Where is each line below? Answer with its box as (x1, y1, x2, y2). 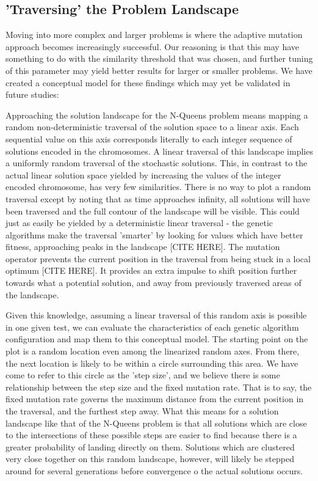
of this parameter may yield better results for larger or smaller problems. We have (5, 64, 313, 76)
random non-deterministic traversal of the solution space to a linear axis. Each (5, 120, 299, 133)
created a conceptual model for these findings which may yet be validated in (5, 76, 291, 89)
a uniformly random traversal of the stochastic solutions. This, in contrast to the (5, 156, 308, 169)
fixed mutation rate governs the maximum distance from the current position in (5, 392, 304, 405)
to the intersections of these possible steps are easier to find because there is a (5, 428, 297, 441)
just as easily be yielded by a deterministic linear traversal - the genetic (5, 216, 273, 229)
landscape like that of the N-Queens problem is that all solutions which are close (5, 416, 307, 429)
